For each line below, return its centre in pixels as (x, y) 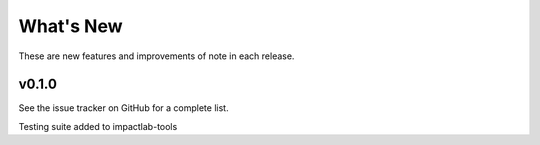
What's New (71, 26)
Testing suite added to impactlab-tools (98, 126)
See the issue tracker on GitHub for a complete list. (123, 108)
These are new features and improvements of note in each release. (156, 56)
